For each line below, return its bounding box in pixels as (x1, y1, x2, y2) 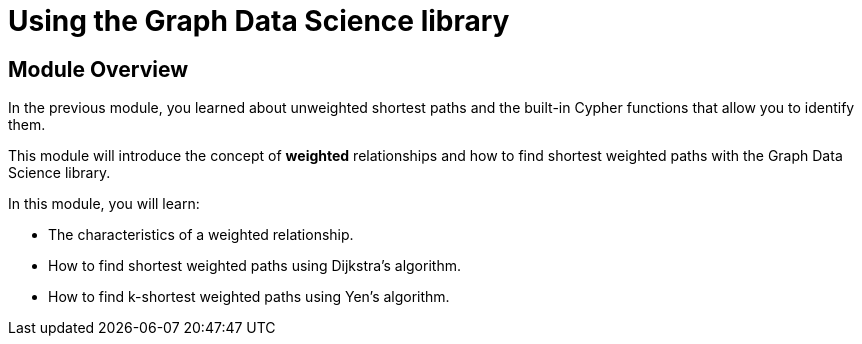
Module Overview (8, 56, 189, 82)
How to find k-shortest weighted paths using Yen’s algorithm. (48, 288, 450, 306)
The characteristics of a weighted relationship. (48, 226, 354, 244)
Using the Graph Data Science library (8, 4, 510, 38)
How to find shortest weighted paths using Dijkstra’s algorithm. (48, 257, 461, 275)
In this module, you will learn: (8, 195, 200, 213)
